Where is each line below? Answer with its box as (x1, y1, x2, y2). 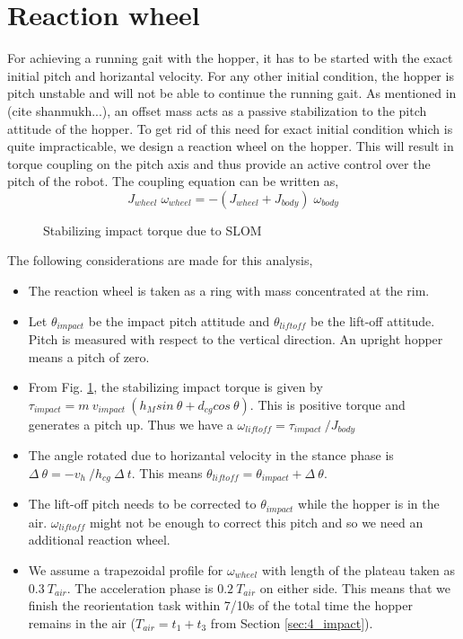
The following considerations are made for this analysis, (7, 251, 313, 270)
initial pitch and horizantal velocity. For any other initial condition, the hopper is (7, 66, 454, 84)
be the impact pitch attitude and (88, 311, 270, 330)
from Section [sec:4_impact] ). (210, 613, 373, 632)
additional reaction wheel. (28, 530, 170, 549)
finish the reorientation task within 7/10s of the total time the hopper (28, 596, 413, 615)
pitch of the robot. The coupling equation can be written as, (7, 172, 339, 191)
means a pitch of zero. (28, 347, 150, 366)
